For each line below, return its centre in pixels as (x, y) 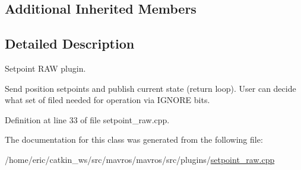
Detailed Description (70, 44)
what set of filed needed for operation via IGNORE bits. (107, 100)
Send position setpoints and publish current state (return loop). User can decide (150, 88)
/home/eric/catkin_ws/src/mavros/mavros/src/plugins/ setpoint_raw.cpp (140, 159)
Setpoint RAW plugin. (45, 68)
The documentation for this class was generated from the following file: (134, 139)
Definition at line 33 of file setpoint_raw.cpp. (87, 119)
